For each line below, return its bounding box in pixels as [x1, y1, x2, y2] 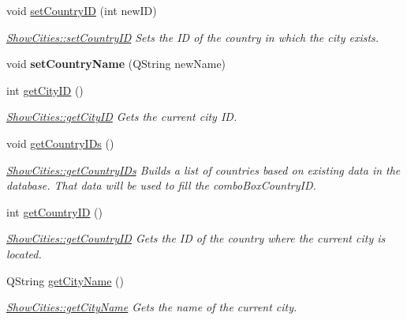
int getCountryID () [6, 203, 103, 220]
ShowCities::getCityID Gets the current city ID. [6, 108, 237, 125]
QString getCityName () [6, 272, 125, 288]
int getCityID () [6, 81, 84, 98]
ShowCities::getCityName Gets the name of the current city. [6, 299, 297, 315]
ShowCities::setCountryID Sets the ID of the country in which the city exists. [6, 28, 379, 45]
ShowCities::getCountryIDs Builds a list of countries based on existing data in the [6, 161, 401, 178]
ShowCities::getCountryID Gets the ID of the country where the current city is [6, 230, 386, 247]
